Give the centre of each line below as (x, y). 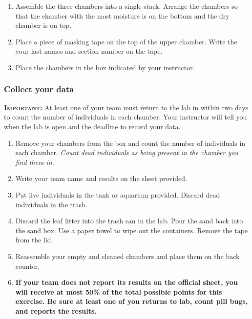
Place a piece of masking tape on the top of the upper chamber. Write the (126, 41)
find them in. (35, 162)
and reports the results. (56, 310)
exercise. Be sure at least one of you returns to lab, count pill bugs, (132, 301)
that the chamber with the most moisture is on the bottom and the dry (122, 15)
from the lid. (34, 240)
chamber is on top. (43, 25)
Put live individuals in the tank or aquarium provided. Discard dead (118, 194)
